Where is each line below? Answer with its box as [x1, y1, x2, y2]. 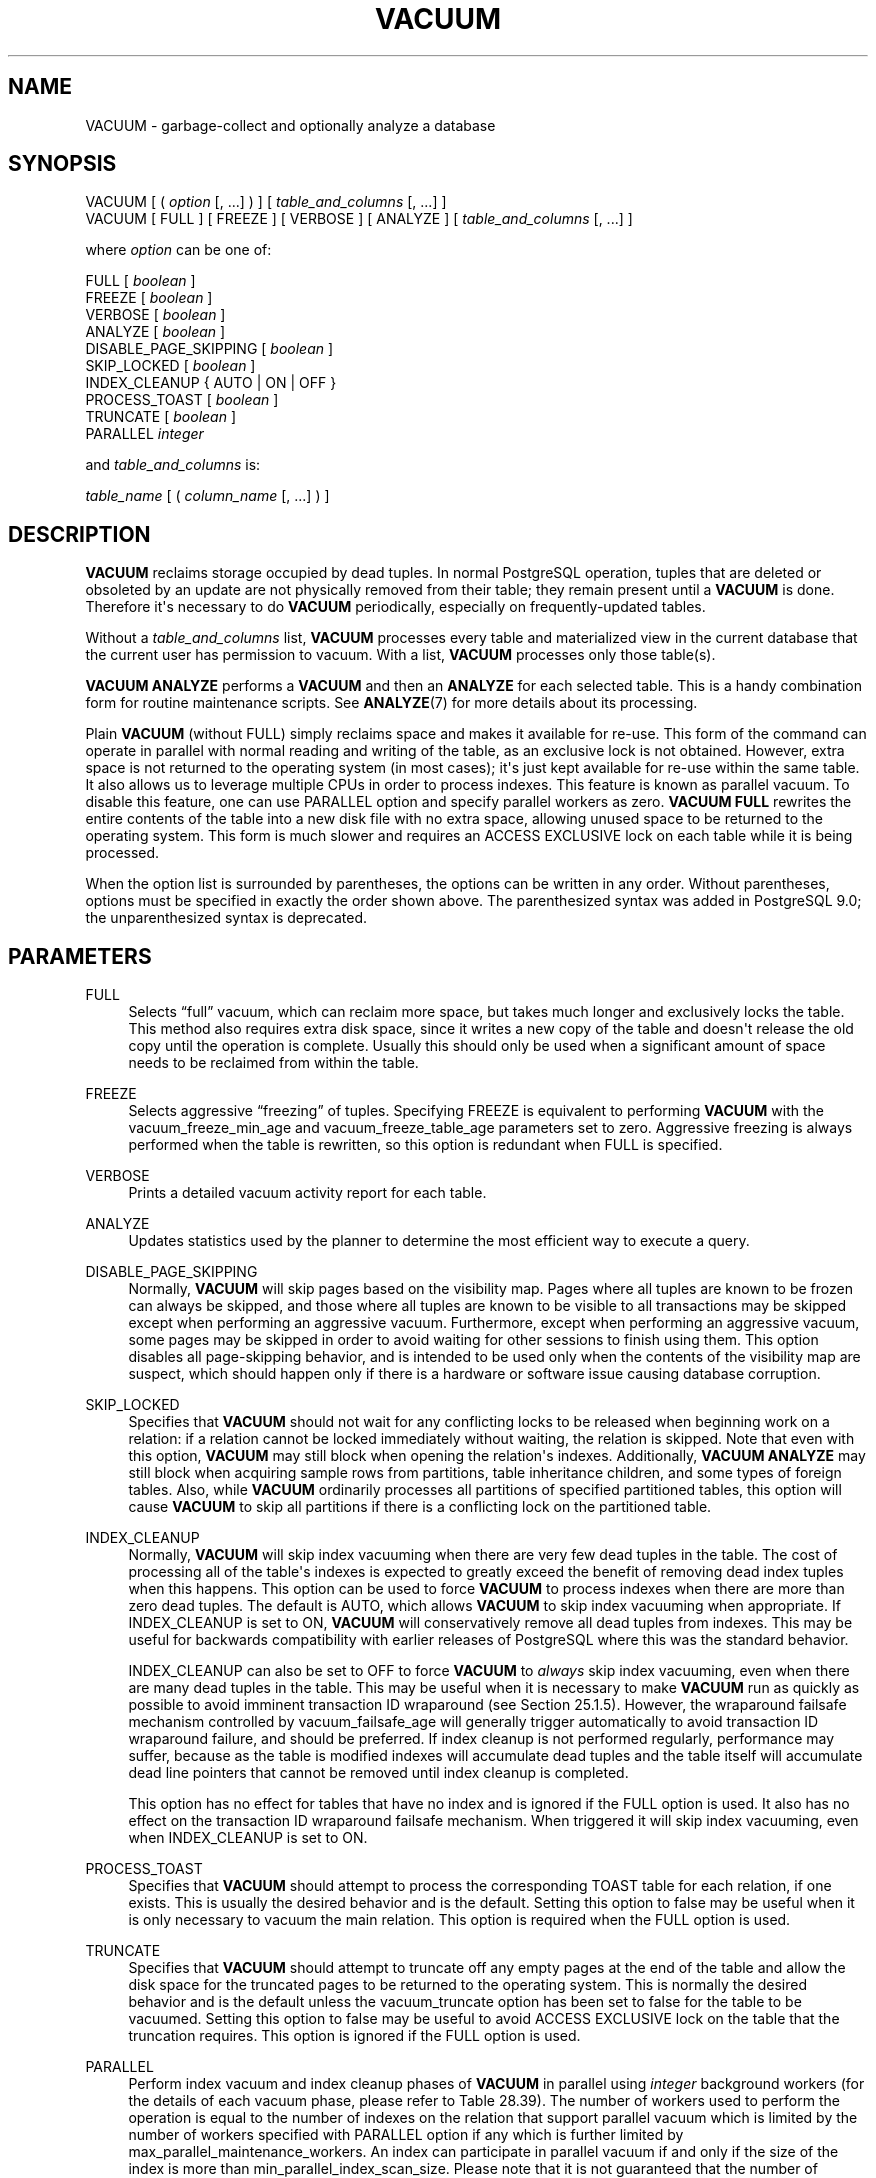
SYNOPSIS [8, 151, 117, 177]
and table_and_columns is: [85, 456, 261, 474]
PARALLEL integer [85, 425, 204, 443]
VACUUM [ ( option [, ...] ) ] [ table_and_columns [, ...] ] [85, 193, 447, 211]
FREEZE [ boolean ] [85, 289, 213, 307]
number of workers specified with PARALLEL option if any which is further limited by [128, 2126, 684, 2144]
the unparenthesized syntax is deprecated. [85, 909, 367, 927]
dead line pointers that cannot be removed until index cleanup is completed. [128, 1764, 629, 1782]
